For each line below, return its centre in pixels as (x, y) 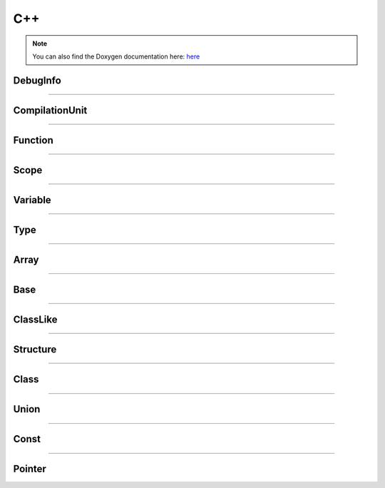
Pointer (30, 468)
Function (33, 140)
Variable (32, 200)
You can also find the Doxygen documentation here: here (116, 56)
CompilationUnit (50, 110)
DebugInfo (37, 80)
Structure (35, 349)
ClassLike (35, 319)
